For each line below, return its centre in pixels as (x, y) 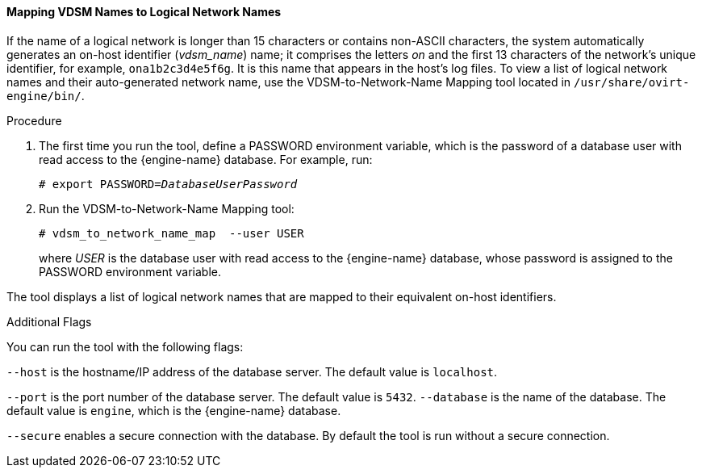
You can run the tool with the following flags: (125, 346)
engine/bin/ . (46, 95)
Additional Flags (49, 321)
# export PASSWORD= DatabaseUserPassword (168, 184)
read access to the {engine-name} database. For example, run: (206, 159)
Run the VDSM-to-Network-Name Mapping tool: (167, 208)
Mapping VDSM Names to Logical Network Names (144, 12)
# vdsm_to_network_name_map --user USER (171, 233)
